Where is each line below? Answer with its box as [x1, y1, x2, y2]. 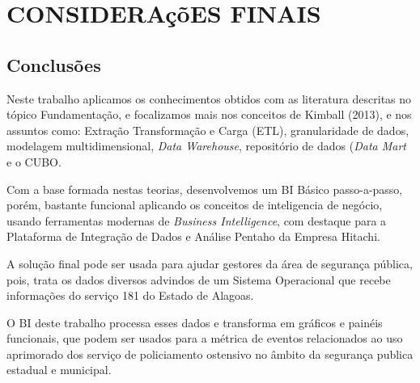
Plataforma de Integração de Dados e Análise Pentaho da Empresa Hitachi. [6, 228, 380, 245]
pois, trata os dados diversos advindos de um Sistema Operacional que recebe [6, 271, 391, 288]
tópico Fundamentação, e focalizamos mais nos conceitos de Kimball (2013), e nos [6, 106, 412, 123]
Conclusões [6, 52, 101, 77]
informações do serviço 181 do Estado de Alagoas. [6, 287, 254, 304]
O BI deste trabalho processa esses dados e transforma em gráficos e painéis [6, 314, 383, 330]
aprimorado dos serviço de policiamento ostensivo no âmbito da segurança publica [6, 345, 414, 362]
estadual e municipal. [6, 361, 112, 378]
